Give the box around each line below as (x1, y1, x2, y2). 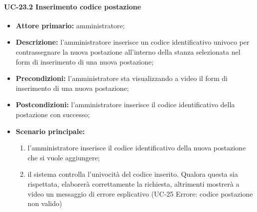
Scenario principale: (15, 126, 85, 136)
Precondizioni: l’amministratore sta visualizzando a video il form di (15, 73, 228, 83)
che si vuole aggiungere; (27, 152, 100, 162)
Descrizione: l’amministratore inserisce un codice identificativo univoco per (15, 37, 250, 47)
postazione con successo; (15, 109, 90, 119)
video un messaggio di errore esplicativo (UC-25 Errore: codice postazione (27, 188, 253, 199)
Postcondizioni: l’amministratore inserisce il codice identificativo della (15, 99, 235, 110)
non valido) (27, 198, 62, 209)
